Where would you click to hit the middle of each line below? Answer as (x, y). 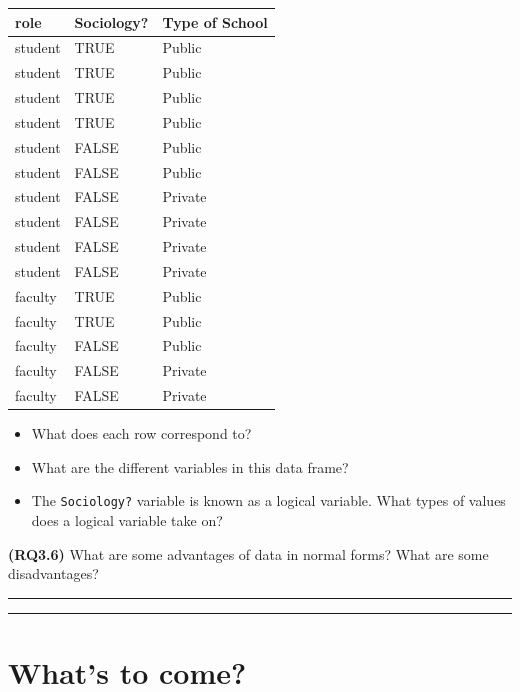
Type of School (215, 21)
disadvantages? (53, 573)
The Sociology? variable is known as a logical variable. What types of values (268, 500)
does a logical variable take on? (127, 520)
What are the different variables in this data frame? (190, 466)
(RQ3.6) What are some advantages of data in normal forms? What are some (248, 553)
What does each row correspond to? (141, 433)
